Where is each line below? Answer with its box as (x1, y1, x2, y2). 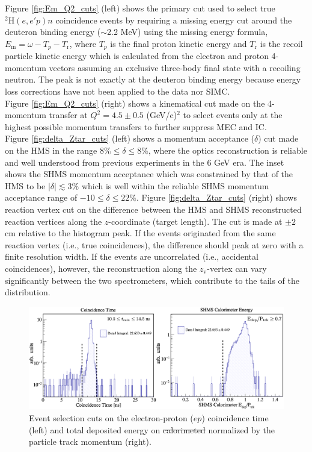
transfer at (49, 108, 88, 121)
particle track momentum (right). (29, 435, 151, 448)
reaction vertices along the (5, 215, 102, 227)
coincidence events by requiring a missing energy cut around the (55, 13, 292, 26)
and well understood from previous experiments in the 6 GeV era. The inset (5, 155, 284, 168)
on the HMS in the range (5, 143, 97, 156)
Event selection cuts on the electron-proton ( (29, 412, 194, 424)
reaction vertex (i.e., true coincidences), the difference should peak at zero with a (5, 238, 304, 251)
